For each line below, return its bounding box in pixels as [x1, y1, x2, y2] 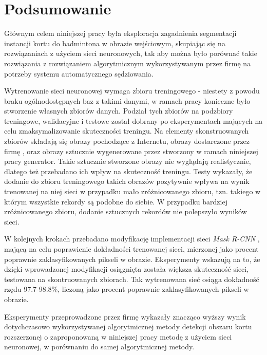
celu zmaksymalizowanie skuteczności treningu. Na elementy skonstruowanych [4, 125, 249, 136]
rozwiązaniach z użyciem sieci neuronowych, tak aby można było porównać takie [4, 48, 257, 59]
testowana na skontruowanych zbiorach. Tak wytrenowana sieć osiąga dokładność [4, 273, 259, 284]
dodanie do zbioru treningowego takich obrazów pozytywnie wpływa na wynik [4, 176, 250, 186]
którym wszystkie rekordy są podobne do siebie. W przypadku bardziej [4, 196, 227, 207]
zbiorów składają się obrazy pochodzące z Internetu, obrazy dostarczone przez [4, 136, 250, 146]
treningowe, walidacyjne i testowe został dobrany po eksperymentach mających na [4, 115, 263, 126]
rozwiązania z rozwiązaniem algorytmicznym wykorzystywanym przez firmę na [4, 58, 251, 68]
